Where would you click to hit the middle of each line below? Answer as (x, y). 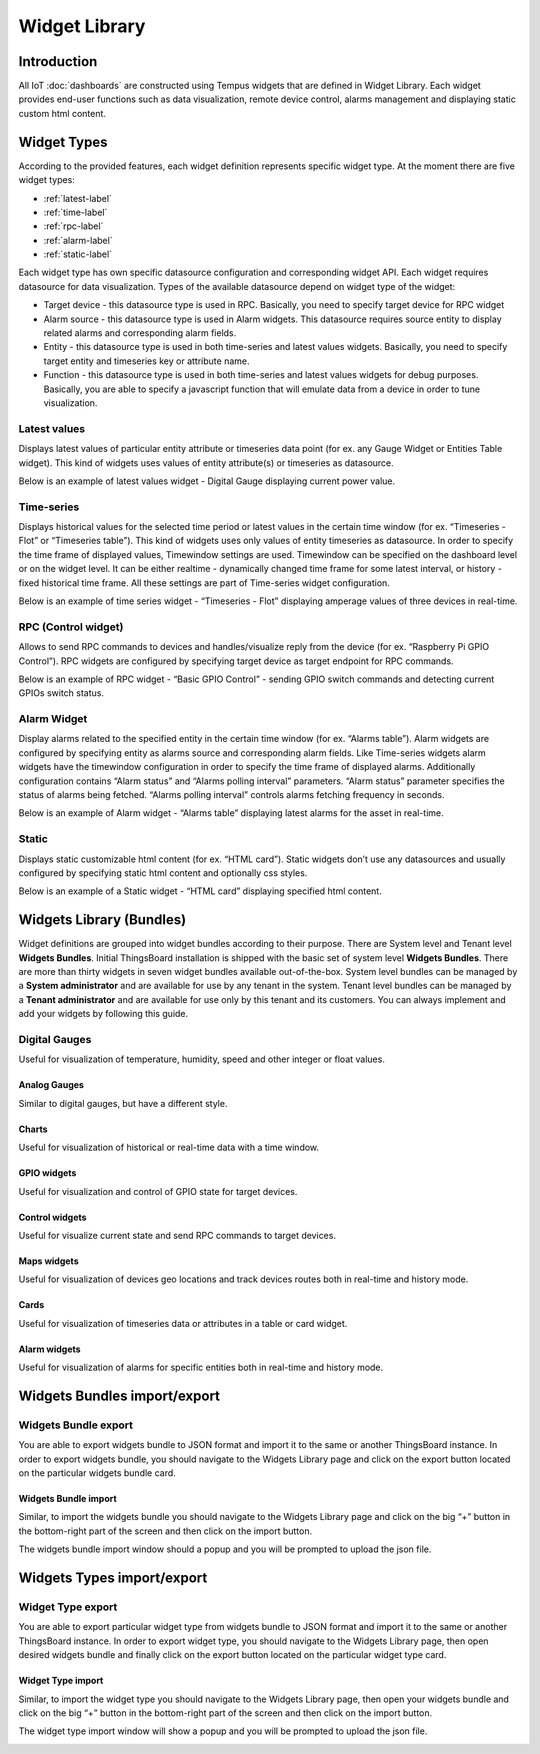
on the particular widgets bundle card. (97, 1473)
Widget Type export (68, 1607)
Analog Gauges (51, 1085)
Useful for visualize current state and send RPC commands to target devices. (177, 1235)
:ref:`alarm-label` (78, 240)
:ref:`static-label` (78, 254)
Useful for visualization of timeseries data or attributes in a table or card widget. (183, 1323)
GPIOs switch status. (61, 693)
